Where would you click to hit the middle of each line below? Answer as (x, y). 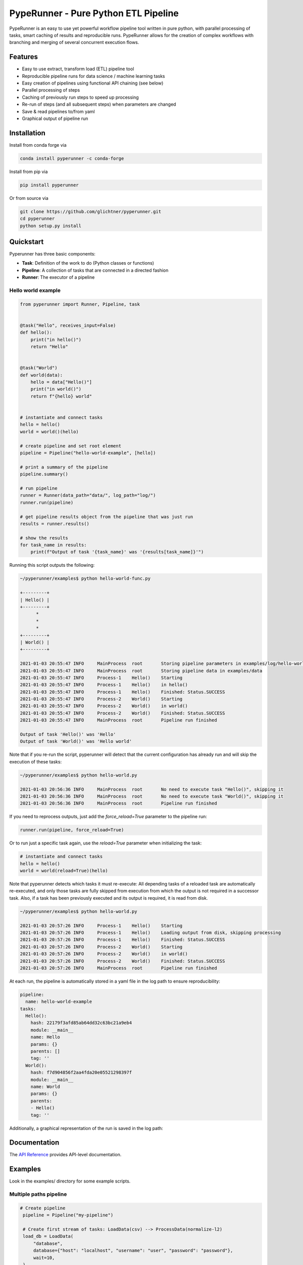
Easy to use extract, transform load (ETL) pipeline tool (78, 69)
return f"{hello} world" (61, 396)
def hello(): (36, 332)
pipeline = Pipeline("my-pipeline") (68, 1215)
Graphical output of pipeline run (55, 118)
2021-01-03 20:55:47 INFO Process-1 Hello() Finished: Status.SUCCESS (122, 692)
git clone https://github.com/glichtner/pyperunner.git (91, 212)
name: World (45, 1086)
